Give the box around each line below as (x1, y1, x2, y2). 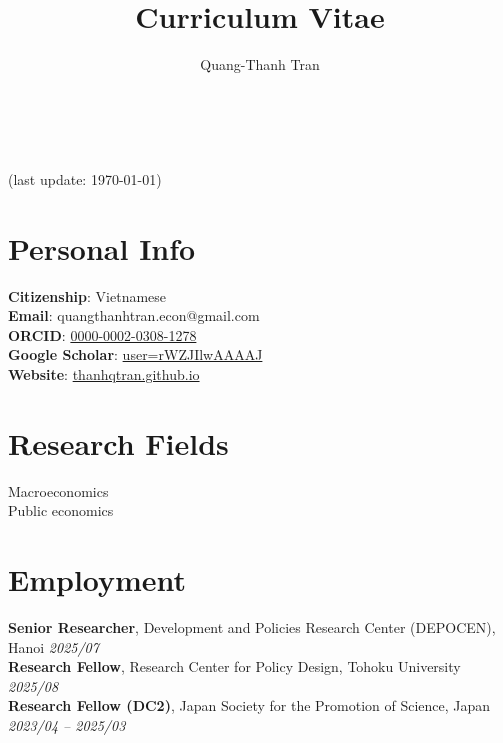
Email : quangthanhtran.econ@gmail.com (8, 305, 260, 326)
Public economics (8, 500, 114, 521)
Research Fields (8, 422, 229, 463)
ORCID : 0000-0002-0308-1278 (8, 324, 197, 345)
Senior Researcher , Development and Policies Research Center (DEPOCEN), (8, 617, 496, 638)
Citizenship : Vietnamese (8, 285, 167, 306)
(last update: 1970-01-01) (8, 168, 162, 189)
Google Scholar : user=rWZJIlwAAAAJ (8, 344, 263, 365)
